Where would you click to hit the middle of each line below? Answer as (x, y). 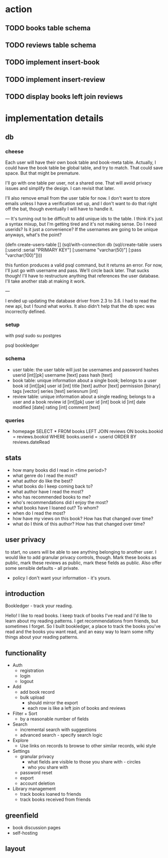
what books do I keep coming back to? (53, 486)
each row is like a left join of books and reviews (76, 708)
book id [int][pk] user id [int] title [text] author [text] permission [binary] (87, 386)
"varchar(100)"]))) (24, 255)
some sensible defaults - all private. (42, 568)
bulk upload (32, 697)
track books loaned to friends (51, 794)
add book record (37, 692)
